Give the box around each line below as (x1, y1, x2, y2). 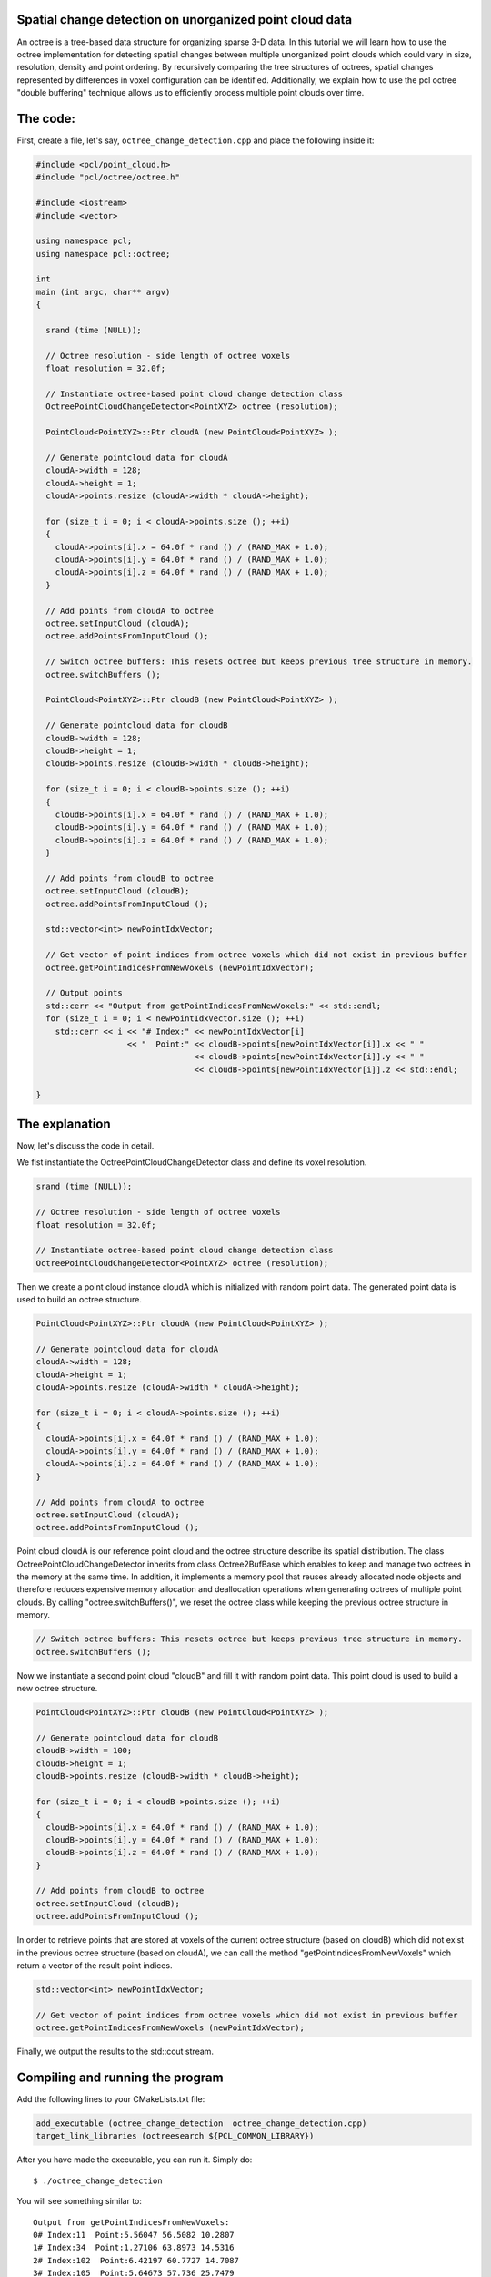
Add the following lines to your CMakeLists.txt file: (16, 2094, 205, 2105)
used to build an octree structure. (16, 1294, 143, 1305)
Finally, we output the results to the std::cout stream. (16, 2046, 214, 2057)
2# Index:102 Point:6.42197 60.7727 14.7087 (33, 2255, 240, 2265)
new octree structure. (16, 1683, 98, 1693)
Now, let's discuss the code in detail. (16, 1139, 155, 1151)
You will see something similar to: (16, 2196, 143, 2207)
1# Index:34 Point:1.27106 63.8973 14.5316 (33, 2242, 235, 2253)
